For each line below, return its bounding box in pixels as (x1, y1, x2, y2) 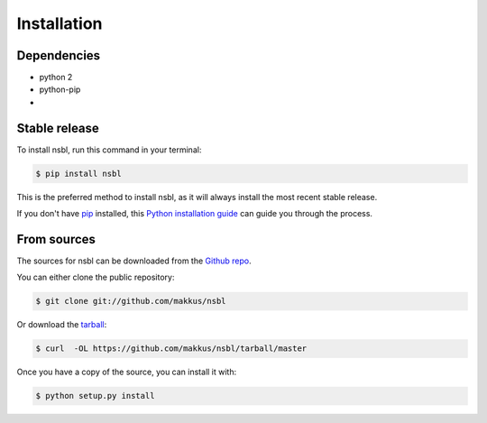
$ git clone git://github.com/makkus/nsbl (35, 296, 226, 307)
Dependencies (16, 48, 101, 63)
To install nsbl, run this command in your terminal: (16, 144, 202, 155)
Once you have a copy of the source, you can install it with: (16, 366, 237, 378)
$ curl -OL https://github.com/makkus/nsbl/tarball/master (35, 344, 308, 354)
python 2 (39, 72, 73, 83)
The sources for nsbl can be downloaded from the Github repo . (16, 255, 252, 266)
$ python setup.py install (35, 391, 155, 401)
